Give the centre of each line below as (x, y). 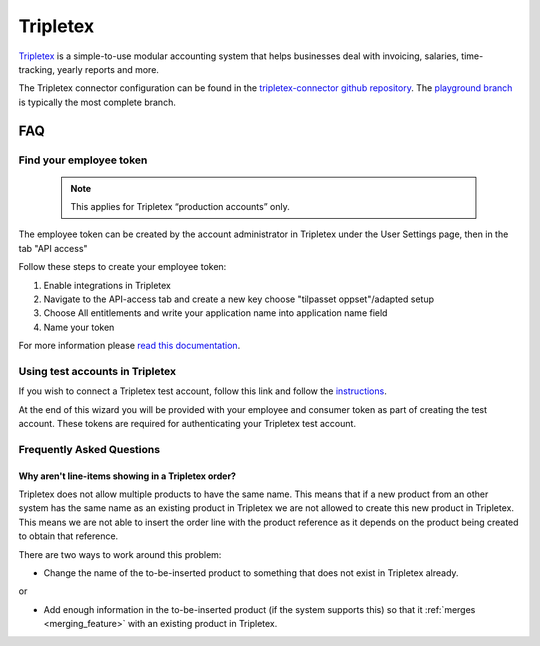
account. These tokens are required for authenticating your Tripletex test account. (187, 424)
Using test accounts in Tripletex (97, 371)
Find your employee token (83, 160)
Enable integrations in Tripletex (107, 285)
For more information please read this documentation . (129, 346)
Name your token (79, 327)
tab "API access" (53, 248)
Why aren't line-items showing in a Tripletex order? (127, 476)
